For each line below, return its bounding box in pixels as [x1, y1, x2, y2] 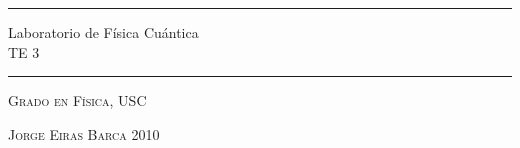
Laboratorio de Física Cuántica [8, 22, 199, 42]
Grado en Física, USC [8, 90, 147, 111]
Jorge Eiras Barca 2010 [8, 123, 160, 144]
